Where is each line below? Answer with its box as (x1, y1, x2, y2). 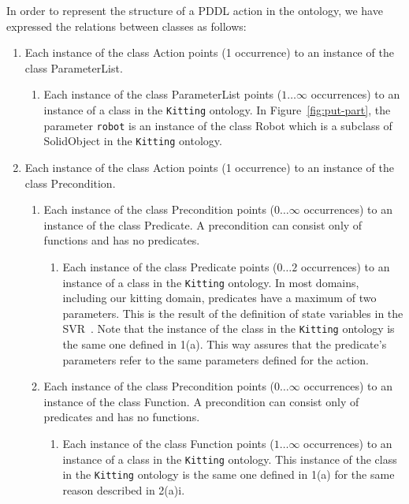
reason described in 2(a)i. (62, 481, 185, 498)
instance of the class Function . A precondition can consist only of (43, 393, 359, 409)
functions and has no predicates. (43, 232, 200, 248)
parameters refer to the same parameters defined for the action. (62, 351, 369, 368)
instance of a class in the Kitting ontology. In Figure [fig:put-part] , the (43, 101, 391, 118)
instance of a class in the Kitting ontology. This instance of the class (62, 450, 397, 467)
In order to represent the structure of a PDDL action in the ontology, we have (6, 2, 383, 18)
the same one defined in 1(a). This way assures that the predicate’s (62, 336, 387, 352)
